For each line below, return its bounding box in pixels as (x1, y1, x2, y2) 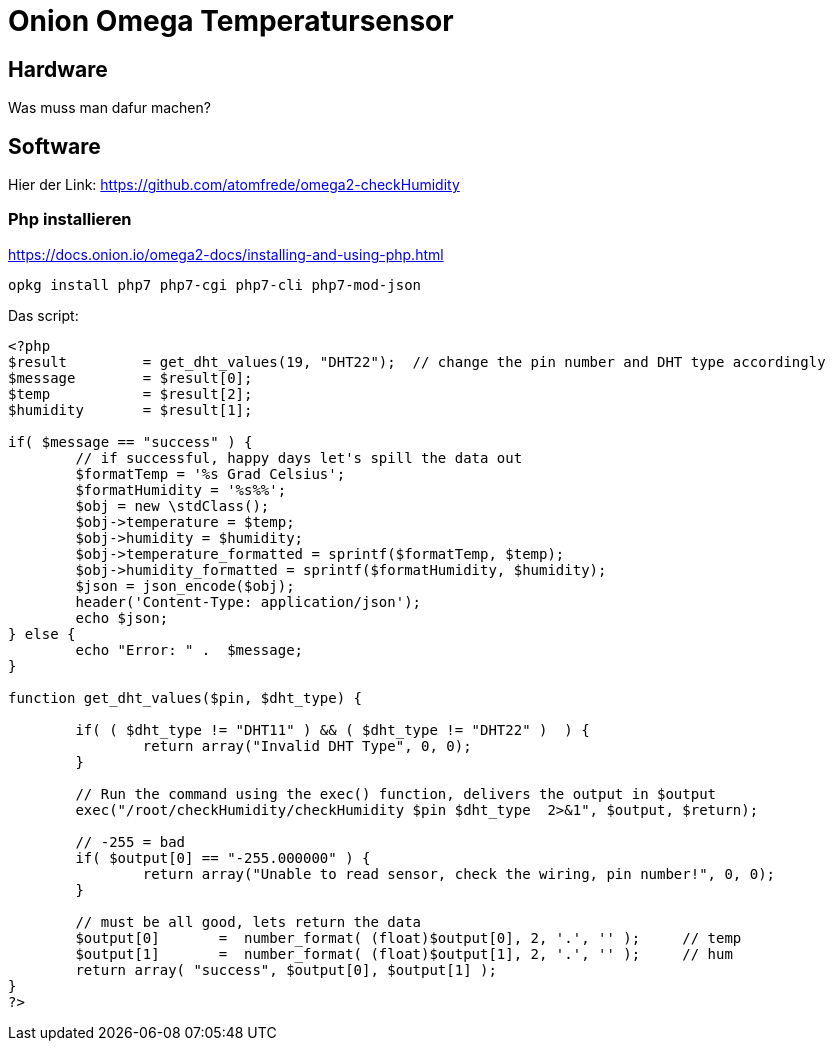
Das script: (8, 306, 79, 324)
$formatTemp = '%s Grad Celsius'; (75, 465, 346, 482)
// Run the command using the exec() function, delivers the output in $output (75, 785, 717, 802)
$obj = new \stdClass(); (75, 497, 270, 514)
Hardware (8, 56, 108, 82)
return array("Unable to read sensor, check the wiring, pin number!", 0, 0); (142, 865, 776, 882)
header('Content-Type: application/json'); (75, 593, 422, 610)
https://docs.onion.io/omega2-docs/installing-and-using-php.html (8, 245, 444, 263)
